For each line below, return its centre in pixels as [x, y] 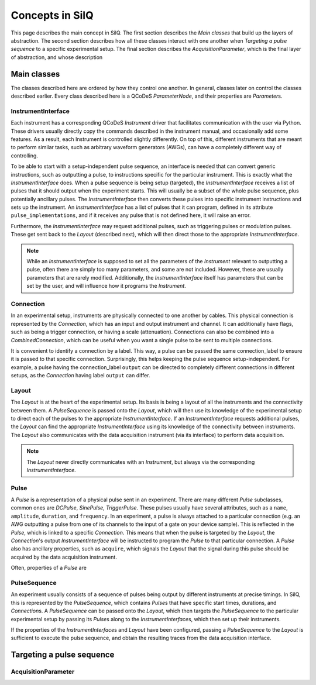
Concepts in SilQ [52, 15]
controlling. [24, 156]
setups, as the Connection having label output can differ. [80, 376]
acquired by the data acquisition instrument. [64, 557]
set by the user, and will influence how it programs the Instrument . [107, 286]
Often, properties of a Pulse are [49, 568]
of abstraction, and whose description [57, 57]
